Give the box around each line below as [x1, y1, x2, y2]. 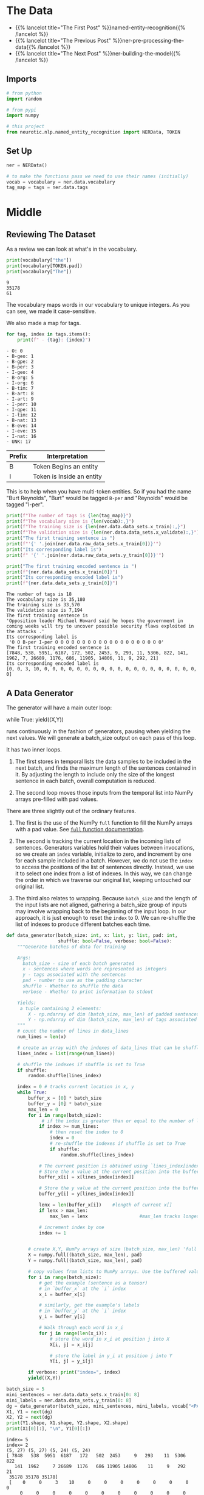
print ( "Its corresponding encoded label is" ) [6, 575, 123, 581]
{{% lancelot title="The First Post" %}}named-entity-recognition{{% [15, 24, 186, 31]
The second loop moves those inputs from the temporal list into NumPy [15, 789, 194, 796]
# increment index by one [38, 1224, 104, 1230]
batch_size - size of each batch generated [22, 960, 135, 967]
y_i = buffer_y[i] [38, 1314, 86, 1320]
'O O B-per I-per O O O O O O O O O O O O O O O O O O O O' [8, 639, 165, 645]
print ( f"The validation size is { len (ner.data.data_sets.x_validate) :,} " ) [6, 529, 200, 536]
